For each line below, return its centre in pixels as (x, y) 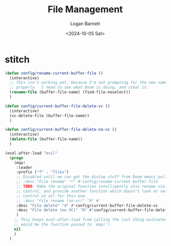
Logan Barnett (85, 24)
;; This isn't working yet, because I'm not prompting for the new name (88, 83)
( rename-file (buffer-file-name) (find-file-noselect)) (70, 92)
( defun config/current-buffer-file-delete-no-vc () (61, 130)
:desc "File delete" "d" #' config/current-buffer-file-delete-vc (87, 206)
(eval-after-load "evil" (31, 153)
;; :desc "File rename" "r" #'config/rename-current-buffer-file (87, 182)
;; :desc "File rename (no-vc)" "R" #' (58, 200)
